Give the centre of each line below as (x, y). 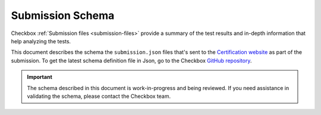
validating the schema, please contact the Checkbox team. (99, 96)
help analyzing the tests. (41, 41)
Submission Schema (63, 15)
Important (40, 77)
